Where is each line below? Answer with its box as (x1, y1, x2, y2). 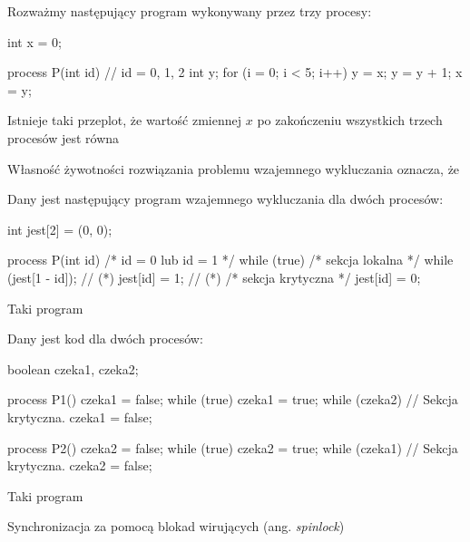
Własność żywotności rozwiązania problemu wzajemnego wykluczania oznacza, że (7, 159, 460, 178)
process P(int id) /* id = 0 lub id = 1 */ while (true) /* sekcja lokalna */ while (7, 250, 454, 269)
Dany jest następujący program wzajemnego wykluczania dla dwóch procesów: (7, 189, 444, 208)
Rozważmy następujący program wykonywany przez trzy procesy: (7, 2, 372, 20)
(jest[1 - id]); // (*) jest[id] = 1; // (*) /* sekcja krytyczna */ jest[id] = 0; (7, 267, 421, 286)
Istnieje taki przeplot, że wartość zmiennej (7, 111, 242, 130)
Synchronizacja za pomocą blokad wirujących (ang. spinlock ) (7, 517, 345, 536)
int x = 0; (7, 32, 62, 51)
